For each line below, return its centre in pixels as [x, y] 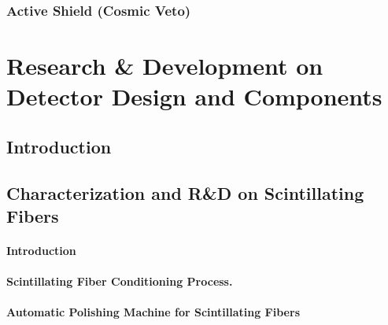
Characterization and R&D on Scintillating [185, 192]
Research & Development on [165, 66]
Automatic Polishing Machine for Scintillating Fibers [153, 312]
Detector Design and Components [194, 96]
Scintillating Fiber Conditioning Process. [120, 281]
